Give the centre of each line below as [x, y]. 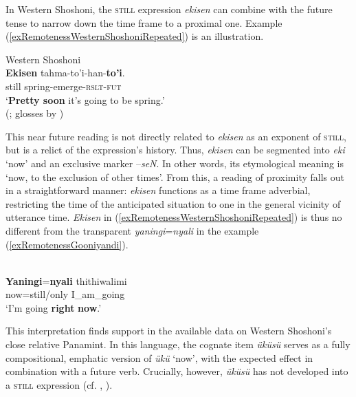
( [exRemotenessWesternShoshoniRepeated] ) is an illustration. [135, 36]
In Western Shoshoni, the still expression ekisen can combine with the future [169, 9]
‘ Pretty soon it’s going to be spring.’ [85, 99]
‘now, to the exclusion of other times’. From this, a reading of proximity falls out [175, 176]
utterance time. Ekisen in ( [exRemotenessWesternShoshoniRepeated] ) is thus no [174, 217]
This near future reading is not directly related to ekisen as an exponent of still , [176, 136]
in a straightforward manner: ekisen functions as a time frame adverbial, [158, 190]
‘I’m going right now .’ [54, 307]
